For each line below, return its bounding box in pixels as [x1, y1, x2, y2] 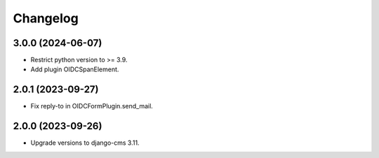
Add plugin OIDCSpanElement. [30, 65, 119, 73]
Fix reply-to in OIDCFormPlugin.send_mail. [30, 102, 154, 110]
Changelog [13, 10, 79, 26]
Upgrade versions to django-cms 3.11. [30, 138, 140, 147]
